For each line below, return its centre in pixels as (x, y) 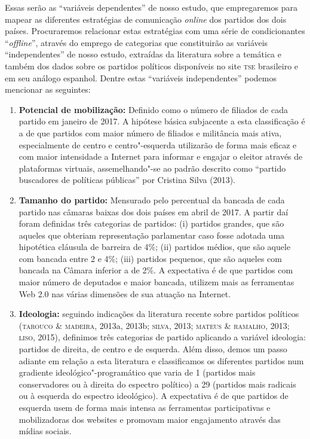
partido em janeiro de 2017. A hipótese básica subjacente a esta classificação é (162, 121)
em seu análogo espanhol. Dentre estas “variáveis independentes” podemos (141, 77)
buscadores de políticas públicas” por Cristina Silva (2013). (127, 180)
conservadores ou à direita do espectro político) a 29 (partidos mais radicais (157, 384)
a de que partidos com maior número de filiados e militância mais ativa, (150, 132)
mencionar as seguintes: (48, 89)
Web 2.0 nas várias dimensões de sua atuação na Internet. (125, 293)
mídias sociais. (45, 431)
